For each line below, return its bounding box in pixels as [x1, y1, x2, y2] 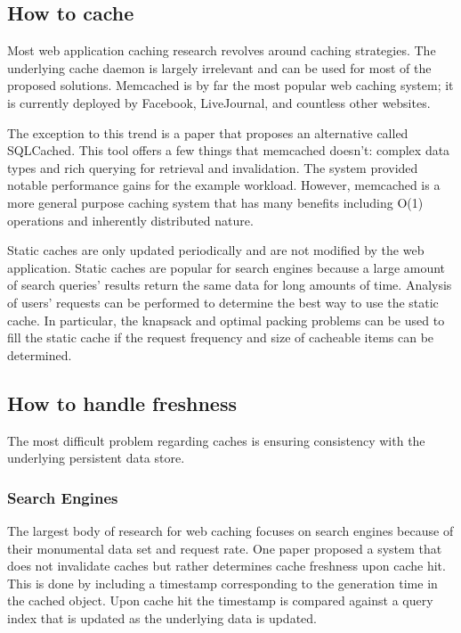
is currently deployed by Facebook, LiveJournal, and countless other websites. [7, 93, 431, 111]
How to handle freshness [7, 389, 238, 416]
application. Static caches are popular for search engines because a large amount [7, 258, 446, 276]
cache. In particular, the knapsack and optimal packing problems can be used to [7, 310, 445, 329]
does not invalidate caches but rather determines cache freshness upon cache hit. [7, 556, 446, 575]
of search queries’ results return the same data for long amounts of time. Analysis [7, 275, 452, 294]
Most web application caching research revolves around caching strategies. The [7, 41, 436, 60]
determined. [7, 345, 72, 364]
